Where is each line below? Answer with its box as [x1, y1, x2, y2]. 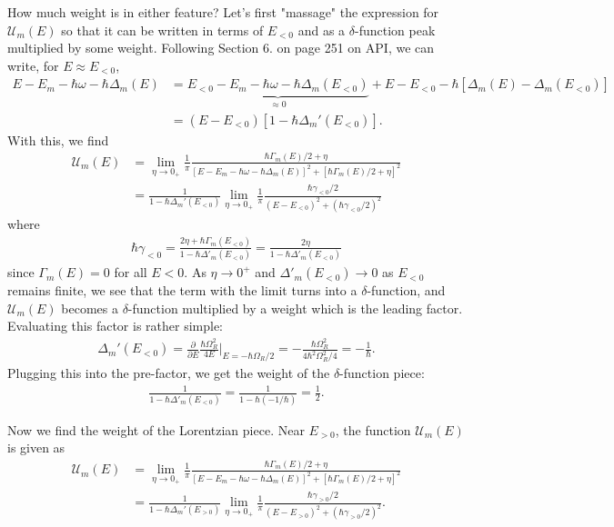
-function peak [354, 20, 436, 39]
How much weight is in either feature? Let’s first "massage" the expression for [7, 3, 439, 21]
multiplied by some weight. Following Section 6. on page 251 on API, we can [7, 38, 435, 57]
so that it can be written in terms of [61, 20, 264, 39]
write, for [7, 55, 59, 75]
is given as [7, 438, 65, 457]
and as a [297, 20, 346, 39]
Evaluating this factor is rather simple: [7, 316, 224, 335]
